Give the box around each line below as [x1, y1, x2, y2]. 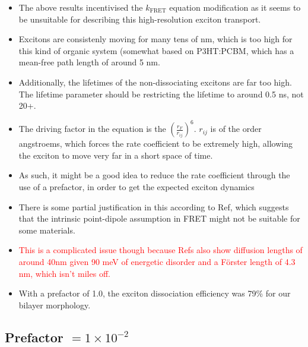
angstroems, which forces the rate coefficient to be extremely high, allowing [18, 137, 293, 150]
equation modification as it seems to [169, 1, 301, 13]
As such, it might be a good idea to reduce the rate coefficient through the [18, 169, 290, 181]
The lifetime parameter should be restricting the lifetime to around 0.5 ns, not [18, 87, 304, 100]
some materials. [18, 223, 75, 236]
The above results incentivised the [18, 1, 143, 13]
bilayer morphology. [18, 298, 91, 311]
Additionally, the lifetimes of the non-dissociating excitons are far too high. [18, 75, 292, 88]
